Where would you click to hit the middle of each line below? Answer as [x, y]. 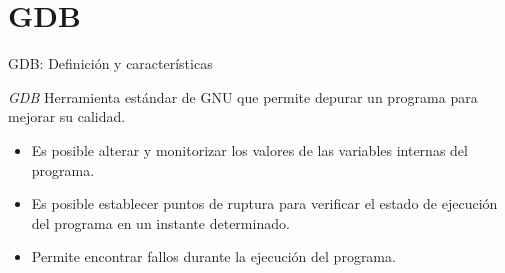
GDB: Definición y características [110, 63]
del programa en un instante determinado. [160, 222]
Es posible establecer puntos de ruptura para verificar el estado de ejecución [264, 203]
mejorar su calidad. [67, 116]
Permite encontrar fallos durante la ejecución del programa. [213, 256]
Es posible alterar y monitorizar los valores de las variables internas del [249, 149]
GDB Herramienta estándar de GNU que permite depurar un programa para [243, 96]
